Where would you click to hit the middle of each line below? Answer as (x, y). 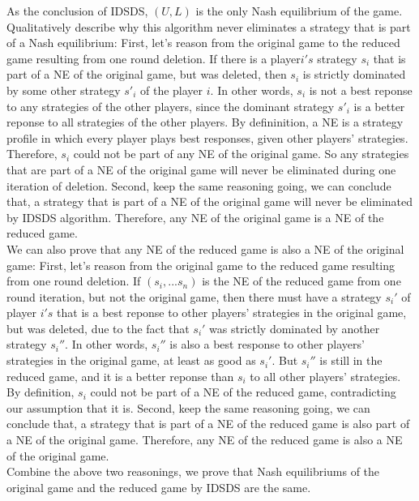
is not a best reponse (361, 90)
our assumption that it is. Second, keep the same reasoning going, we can (188, 407)
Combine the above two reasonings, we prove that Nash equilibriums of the (193, 471)
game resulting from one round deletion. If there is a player (154, 58)
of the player (172, 90)
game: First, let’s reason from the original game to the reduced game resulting (201, 265)
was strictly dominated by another (295, 328)
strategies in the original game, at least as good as (131, 360)
